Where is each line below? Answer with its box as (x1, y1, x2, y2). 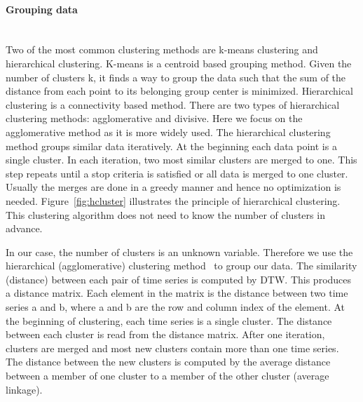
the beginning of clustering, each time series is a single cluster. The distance (6, 313, 332, 328)
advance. (6, 221, 43, 236)
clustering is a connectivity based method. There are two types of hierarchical (6, 97, 340, 112)
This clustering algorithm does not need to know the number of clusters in (6, 207, 325, 222)
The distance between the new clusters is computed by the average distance (6, 354, 331, 369)
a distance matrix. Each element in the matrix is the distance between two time (6, 286, 348, 300)
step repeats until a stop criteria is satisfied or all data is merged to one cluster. (6, 166, 348, 180)
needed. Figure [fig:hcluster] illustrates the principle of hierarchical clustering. (6, 193, 341, 208)
